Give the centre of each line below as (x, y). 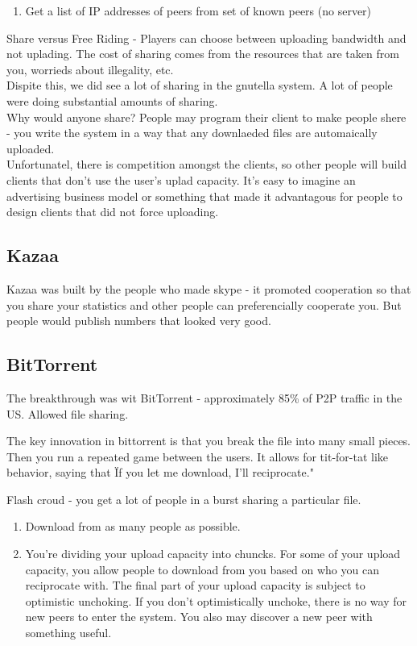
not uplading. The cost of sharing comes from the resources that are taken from (203, 54)
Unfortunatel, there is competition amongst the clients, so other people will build (207, 164)
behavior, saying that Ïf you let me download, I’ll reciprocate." (160, 472)
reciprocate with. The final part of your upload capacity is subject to (195, 585)
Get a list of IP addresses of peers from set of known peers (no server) (198, 10)
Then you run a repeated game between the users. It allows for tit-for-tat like (198, 456)
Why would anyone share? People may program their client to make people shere (206, 117)
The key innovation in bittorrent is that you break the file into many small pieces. (209, 441)
